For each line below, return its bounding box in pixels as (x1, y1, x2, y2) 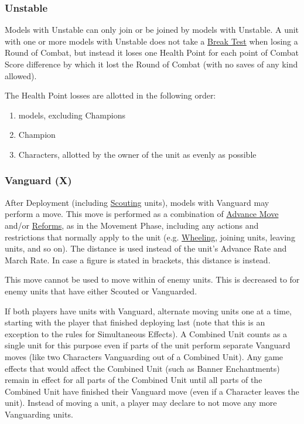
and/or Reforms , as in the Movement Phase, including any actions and (5, 219, 259, 231)
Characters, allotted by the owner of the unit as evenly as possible (18, 148, 257, 160)
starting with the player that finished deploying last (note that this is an (5, 316, 265, 328)
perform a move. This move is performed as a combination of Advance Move (5, 208, 279, 220)
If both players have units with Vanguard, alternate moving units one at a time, (5, 304, 292, 317)
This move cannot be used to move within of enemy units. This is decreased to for (5, 273, 300, 286)
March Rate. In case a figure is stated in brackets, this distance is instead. (5, 253, 271, 266)
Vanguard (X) (5, 173, 72, 188)
